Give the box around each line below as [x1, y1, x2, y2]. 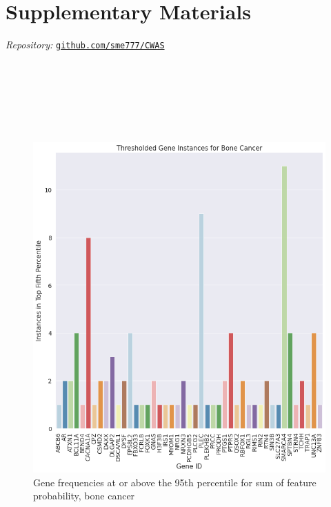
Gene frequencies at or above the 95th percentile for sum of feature [33, 475, 317, 489]
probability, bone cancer [33, 488, 135, 503]
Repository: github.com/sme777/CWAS [6, 37, 165, 52]
